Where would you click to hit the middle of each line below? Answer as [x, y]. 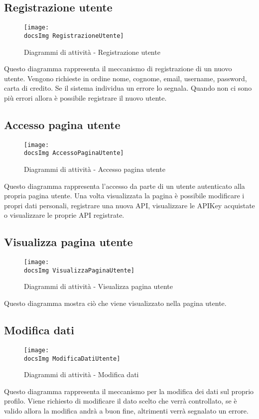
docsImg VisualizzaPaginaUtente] [79, 270]
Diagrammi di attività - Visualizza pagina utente [98, 286]
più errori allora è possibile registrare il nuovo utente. [85, 97]
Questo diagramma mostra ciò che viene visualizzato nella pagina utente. [115, 303]
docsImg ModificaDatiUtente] [72, 358]
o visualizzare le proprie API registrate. [64, 215]
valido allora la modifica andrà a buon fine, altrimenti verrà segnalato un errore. [126, 410]
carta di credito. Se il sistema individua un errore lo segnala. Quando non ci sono [128, 88]
